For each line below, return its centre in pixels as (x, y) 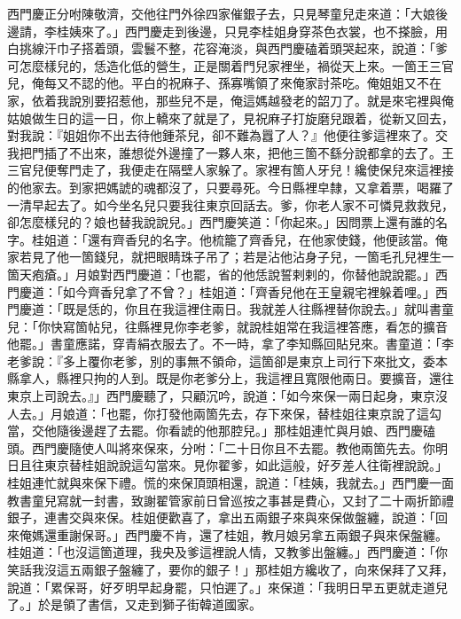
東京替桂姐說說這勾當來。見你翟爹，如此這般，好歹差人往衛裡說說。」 (246, 465)
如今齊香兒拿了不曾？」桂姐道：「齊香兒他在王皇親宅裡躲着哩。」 (249, 291)
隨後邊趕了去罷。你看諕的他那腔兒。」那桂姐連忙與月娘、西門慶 (239, 431)
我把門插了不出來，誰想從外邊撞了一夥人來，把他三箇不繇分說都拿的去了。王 (230, 152)
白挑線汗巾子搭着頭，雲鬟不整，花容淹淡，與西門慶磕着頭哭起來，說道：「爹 (227, 48)
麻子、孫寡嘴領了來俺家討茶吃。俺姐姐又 (298, 83)
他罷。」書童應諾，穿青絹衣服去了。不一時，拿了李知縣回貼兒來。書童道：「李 (230, 344)
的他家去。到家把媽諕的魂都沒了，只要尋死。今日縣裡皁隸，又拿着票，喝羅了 (230, 187)
